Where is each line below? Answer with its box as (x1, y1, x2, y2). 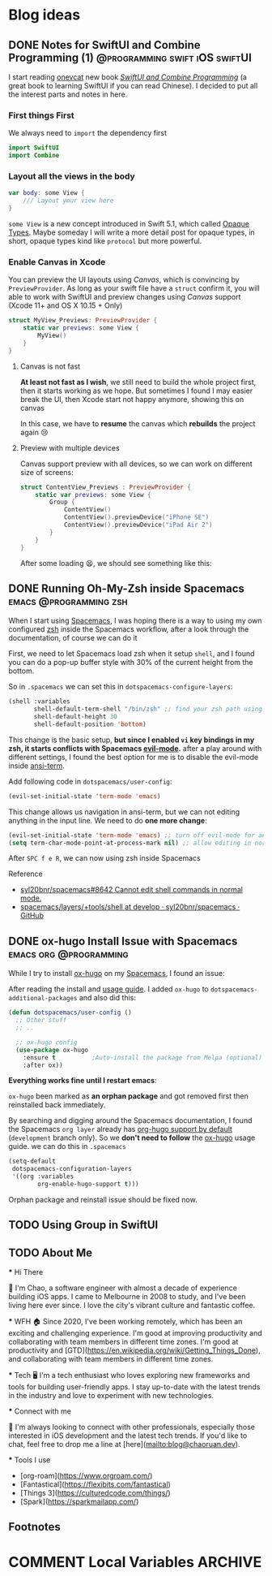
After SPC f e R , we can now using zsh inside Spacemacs (8, 853, 201, 863)
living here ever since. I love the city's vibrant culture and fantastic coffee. (8, 1301, 256, 1310)
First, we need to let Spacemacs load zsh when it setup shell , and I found (8, 649, 255, 658)
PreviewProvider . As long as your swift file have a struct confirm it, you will (8, 283, 261, 293)
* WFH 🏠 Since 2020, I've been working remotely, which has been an (8, 1317, 243, 1327)
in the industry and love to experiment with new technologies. (8, 1391, 215, 1401)
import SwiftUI (8, 144, 60, 152)
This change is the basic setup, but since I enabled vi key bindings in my (8, 735, 255, 745)
